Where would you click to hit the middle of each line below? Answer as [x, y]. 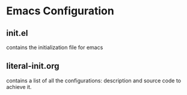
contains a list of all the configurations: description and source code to [94, 80]
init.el [17, 33]
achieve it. [19, 87]
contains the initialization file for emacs [55, 47]
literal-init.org [33, 66]
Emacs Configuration [60, 11]
